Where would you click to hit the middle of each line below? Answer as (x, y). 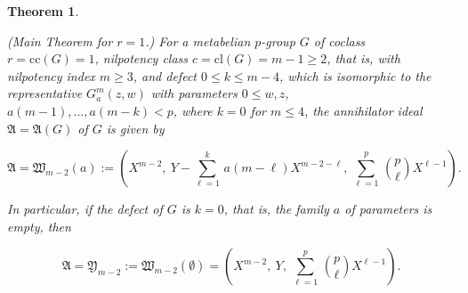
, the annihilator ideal (363, 110)
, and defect (165, 75)
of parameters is (388, 209)
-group (278, 41)
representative (45, 93)
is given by (135, 128)
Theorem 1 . (43, 11)
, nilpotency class (141, 58)
